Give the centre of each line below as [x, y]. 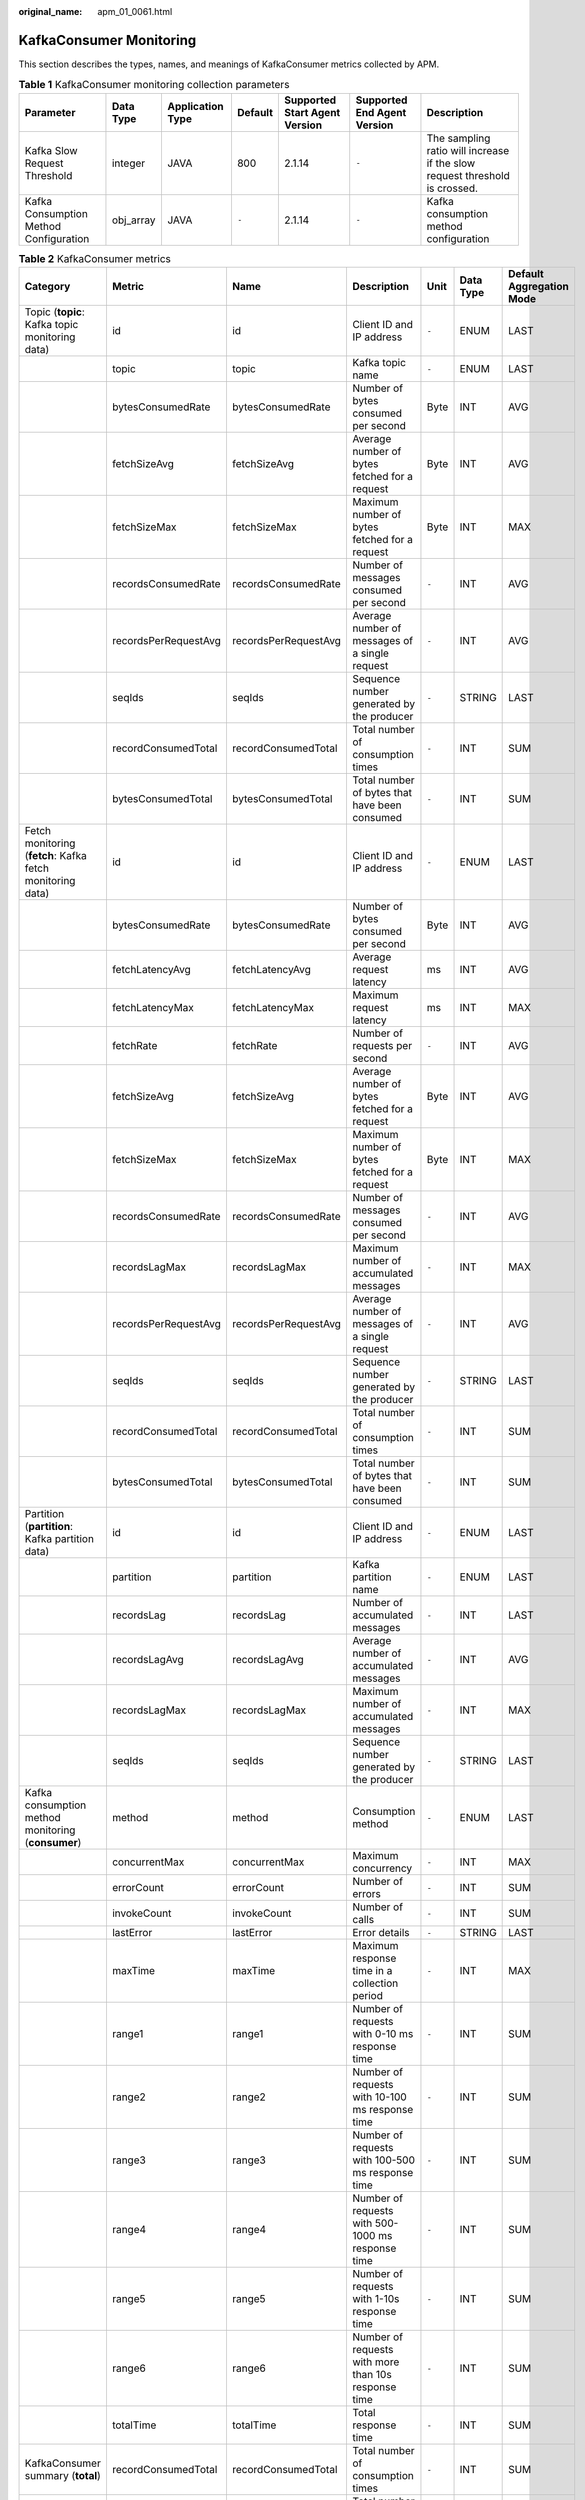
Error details [380, 1933]
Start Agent [312, 112]
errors [366, 1894]
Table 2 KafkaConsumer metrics [95, 258]
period [367, 1996]
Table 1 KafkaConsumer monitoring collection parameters [154, 85]
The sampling [458, 138]
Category [47, 287]
